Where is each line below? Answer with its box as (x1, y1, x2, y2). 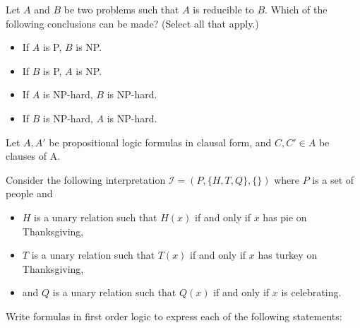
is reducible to (193, 2, 254, 16)
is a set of (312, 172, 354, 187)
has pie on (263, 209, 307, 224)
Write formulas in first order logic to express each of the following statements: (6, 308, 342, 323)
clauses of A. (6, 148, 61, 163)
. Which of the (265, 2, 328, 16)
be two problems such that (64, 2, 179, 16)
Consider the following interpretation (6, 172, 166, 187)
